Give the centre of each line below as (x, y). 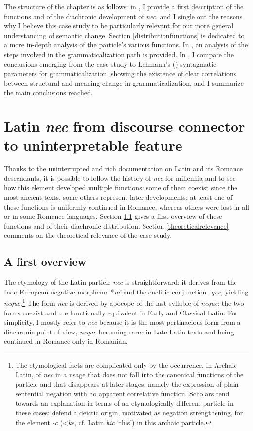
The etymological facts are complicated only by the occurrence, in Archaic (126, 365)
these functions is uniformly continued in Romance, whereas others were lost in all (127, 206)
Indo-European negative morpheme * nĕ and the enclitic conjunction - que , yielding (126, 291)
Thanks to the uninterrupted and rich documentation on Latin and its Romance (124, 168)
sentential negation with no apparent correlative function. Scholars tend (122, 393)
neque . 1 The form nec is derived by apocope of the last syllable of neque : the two (124, 302)
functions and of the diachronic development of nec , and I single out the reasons (123, 16)
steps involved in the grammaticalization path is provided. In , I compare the (119, 54)
